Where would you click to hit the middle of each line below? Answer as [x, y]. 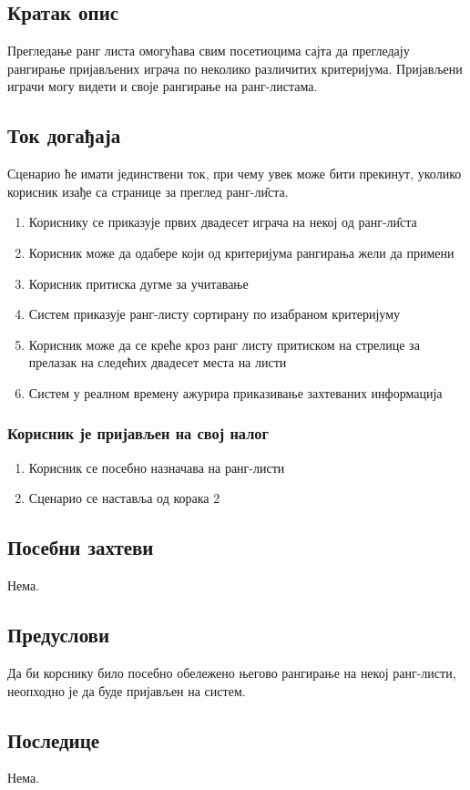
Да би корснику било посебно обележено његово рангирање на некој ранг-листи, [232, 672]
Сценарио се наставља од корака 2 [124, 498]
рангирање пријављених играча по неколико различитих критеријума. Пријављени [235, 68]
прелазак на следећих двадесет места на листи [158, 362]
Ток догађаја [64, 135]
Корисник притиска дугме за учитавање [138, 283]
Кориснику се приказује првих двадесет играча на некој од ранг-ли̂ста [223, 222]
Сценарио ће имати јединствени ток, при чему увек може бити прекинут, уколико [235, 174]
